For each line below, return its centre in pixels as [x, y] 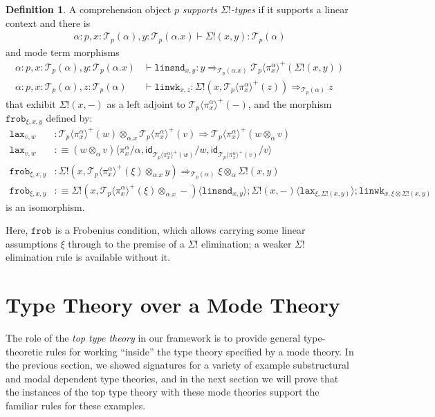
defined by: [69, 118]
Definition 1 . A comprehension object [89, 9]
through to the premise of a [126, 243]
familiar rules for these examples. [76, 406]
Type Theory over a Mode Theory [173, 305]
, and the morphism [290, 103]
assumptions [31, 243]
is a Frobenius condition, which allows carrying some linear [180, 230]
